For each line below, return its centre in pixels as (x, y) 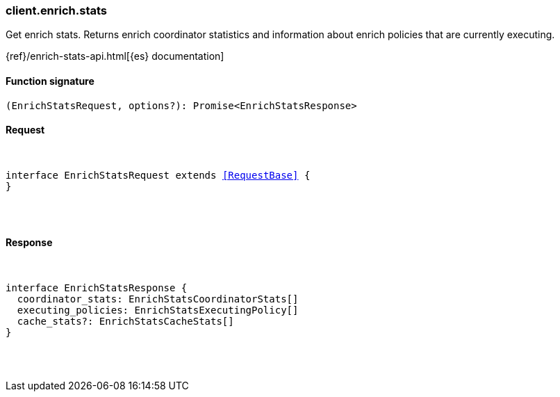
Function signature (50, 81)
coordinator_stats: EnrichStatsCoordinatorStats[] (158, 299)
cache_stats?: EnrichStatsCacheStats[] (125, 322)
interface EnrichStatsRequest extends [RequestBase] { (158, 175)
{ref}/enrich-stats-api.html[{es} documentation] (115, 56)
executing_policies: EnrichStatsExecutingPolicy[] (158, 310)
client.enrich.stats (57, 10)
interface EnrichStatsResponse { (97, 288)
